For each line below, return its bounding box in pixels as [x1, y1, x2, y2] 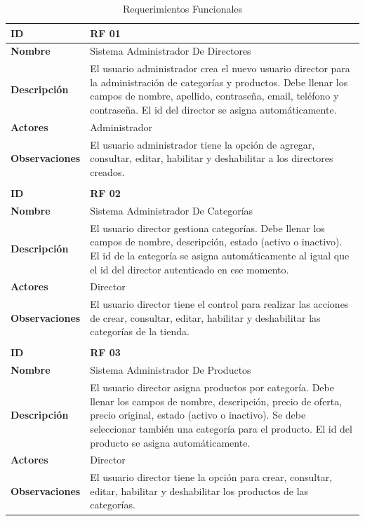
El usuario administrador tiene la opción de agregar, [90, 137, 315, 151]
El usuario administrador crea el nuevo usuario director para [90, 61, 350, 76]
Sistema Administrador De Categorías [90, 203, 253, 217]
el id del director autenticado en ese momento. [90, 262, 289, 276]
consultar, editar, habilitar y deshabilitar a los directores [90, 151, 333, 165]
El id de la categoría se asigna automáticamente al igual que [90, 248, 350, 262]
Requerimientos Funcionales [122, 1, 243, 15]
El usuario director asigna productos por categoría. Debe [90, 380, 334, 395]
